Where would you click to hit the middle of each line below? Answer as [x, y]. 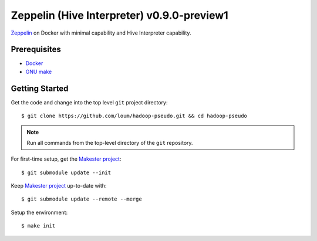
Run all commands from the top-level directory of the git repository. [110, 142]
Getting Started [40, 88]
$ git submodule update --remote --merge [82, 199]
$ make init [38, 226]
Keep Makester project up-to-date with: [59, 186]
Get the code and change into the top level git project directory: [89, 102]
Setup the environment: [39, 212]
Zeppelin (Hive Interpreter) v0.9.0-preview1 [119, 15]
